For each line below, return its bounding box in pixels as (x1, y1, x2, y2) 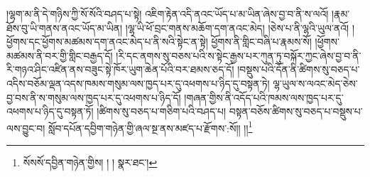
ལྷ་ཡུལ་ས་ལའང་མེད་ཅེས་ (273, 75, 358, 90)
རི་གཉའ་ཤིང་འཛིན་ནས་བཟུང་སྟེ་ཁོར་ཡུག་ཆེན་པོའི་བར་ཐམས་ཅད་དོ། (6, 62, 234, 77)
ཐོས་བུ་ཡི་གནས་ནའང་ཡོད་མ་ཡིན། (6, 20, 123, 35)
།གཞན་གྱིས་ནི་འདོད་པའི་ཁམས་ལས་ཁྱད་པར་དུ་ (184, 90, 344, 104)
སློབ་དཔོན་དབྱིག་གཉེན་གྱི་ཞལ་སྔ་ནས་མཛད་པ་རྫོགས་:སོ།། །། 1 (48, 118, 253, 135)
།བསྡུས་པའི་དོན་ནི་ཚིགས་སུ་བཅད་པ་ (237, 62, 360, 77)
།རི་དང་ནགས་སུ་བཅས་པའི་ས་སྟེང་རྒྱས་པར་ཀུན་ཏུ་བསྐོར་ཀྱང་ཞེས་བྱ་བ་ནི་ (116, 48, 361, 63)
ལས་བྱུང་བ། (6, 120, 45, 135)
